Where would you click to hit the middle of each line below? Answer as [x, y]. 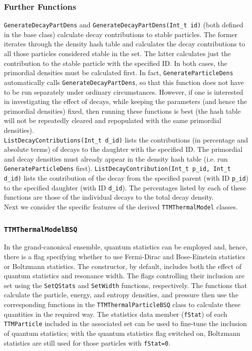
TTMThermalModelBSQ [41, 229]
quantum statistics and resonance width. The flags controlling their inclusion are [124, 276]
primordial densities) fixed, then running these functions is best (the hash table [122, 111]
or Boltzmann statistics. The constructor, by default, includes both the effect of [123, 266]
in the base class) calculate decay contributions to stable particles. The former [121, 34]
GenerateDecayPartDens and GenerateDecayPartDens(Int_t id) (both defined [124, 25]
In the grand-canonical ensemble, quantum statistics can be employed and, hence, [126, 247]
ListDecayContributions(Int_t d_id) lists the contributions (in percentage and [126, 139]
